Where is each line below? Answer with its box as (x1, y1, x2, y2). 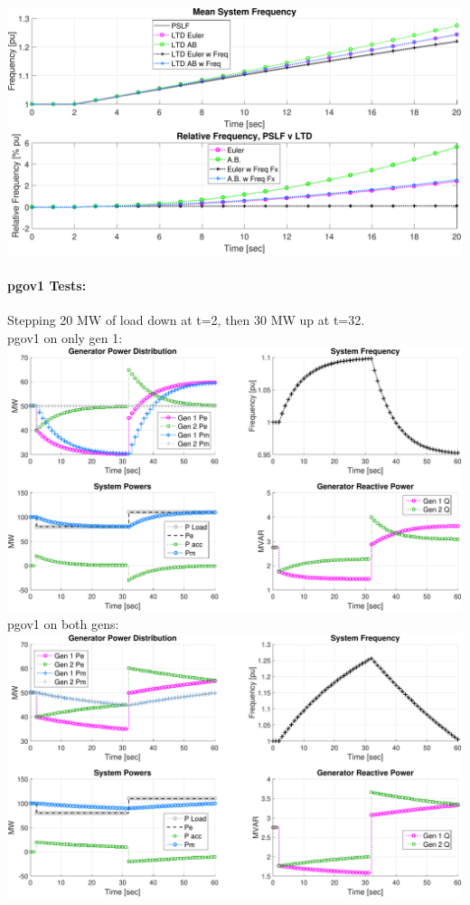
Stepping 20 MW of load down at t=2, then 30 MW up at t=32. (7, 310, 365, 329)
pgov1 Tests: (7, 275, 87, 294)
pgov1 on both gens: (7, 614, 119, 633)
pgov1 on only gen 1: (7, 328, 123, 347)
